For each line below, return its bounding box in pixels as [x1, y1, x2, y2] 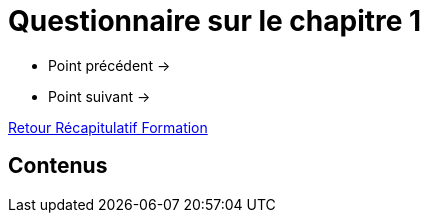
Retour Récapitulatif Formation [8, 118, 208, 136]
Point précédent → [48, 56, 171, 74]
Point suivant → [48, 87, 151, 105]
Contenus [8, 153, 108, 179]
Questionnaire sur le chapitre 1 [8, 4, 422, 38]
